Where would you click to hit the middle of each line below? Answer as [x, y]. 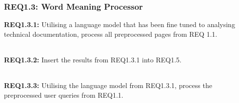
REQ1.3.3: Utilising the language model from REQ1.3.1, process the [108, 85]
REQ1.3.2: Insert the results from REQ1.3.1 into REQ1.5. [93, 59]
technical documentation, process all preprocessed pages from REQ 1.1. [111, 34]
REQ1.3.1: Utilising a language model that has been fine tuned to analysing [119, 24]
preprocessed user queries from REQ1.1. [64, 95]
